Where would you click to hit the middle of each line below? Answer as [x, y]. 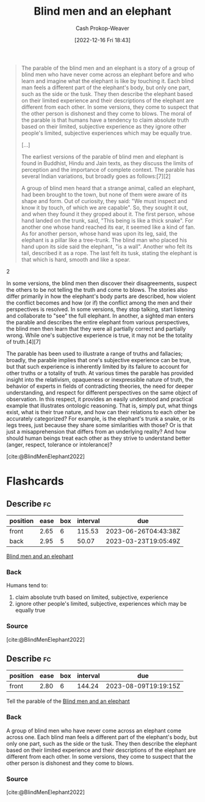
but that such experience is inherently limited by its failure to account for [97, 366]
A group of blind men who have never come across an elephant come [94, 730]
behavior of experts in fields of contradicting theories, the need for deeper [100, 386]
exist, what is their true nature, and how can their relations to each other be [101, 412]
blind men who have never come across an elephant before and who [107, 74]
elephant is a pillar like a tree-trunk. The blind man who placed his [104, 240]
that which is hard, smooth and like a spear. [76, 259]
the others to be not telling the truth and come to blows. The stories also [97, 289]
